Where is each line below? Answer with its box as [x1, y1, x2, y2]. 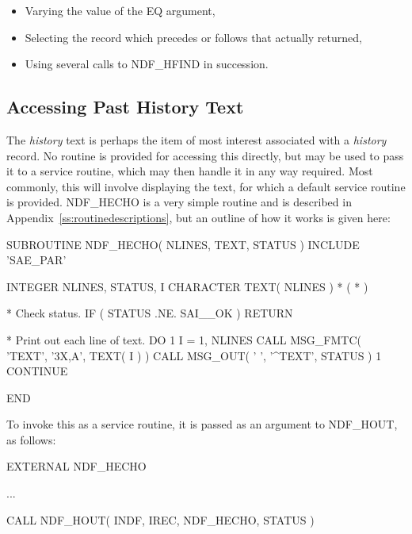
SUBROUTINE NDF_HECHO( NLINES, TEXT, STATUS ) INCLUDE [6, 236, 360, 252]
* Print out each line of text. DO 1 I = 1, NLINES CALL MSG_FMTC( [6, 331, 361, 348]
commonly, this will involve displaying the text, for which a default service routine [6, 178, 406, 194]
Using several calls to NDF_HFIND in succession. [25, 56, 269, 72]
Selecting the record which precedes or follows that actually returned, [25, 29, 362, 45]
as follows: [6, 431, 56, 448]
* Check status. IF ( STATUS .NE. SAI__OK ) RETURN [6, 305, 293, 321]
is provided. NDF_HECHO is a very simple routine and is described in [6, 194, 352, 210]
